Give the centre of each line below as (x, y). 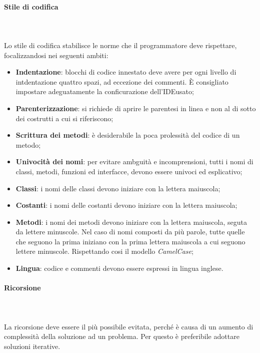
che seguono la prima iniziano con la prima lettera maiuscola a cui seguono (130, 241)
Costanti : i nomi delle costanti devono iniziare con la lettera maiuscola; (126, 205)
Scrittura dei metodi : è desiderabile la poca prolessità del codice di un (128, 135)
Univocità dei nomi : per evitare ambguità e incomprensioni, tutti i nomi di (134, 161)
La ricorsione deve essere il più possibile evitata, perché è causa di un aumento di (129, 326)
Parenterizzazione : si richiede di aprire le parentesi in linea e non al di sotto (136, 108)
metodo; (28, 144)
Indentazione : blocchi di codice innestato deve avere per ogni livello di (126, 72)
